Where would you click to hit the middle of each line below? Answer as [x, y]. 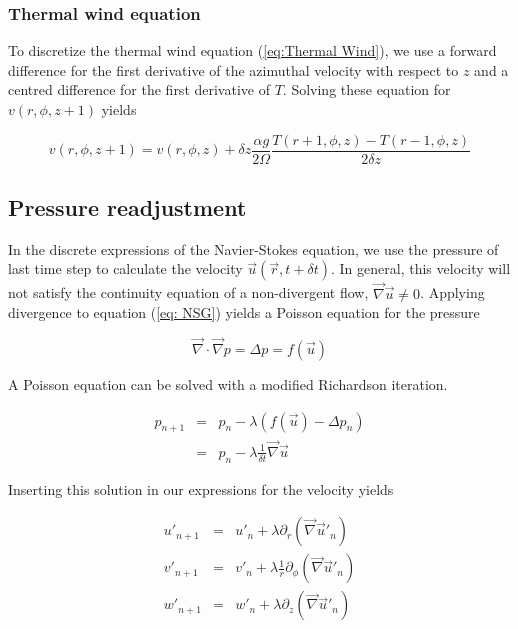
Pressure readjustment [127, 207]
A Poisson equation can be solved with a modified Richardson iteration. [228, 384]
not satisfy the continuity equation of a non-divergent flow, [188, 292]
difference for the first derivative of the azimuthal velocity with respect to [233, 69]
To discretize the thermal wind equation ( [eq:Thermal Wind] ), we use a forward [252, 50]
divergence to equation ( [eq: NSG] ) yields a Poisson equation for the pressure [244, 312]
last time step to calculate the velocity [125, 268]
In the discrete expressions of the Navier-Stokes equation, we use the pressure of [253, 248]
